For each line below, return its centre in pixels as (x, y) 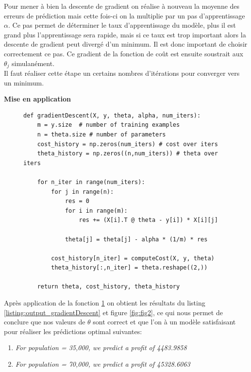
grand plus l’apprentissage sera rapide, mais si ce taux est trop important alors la (125, 34)
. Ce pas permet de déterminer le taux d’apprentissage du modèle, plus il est (122, 25)
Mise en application (37, 99)
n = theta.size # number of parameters (101, 134)
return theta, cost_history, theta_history (109, 287)
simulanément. (33, 63)
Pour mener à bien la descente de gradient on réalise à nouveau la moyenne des (122, 6)
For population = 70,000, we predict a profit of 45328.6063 (103, 364)
